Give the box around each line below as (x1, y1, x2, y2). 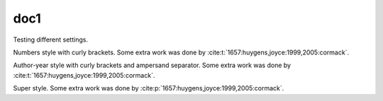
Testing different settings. (13, 35, 89, 44)
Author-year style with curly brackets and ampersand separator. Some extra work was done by (13, 61, 291, 70)
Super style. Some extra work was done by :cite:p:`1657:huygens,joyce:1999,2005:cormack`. (13, 84, 284, 93)
